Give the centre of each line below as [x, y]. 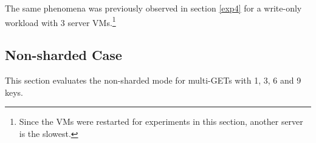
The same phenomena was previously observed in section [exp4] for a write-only [153, 8]
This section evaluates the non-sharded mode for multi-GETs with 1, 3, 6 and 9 [153, 80]
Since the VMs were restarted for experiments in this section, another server [161, 121]
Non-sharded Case [64, 55]
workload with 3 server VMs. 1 [60, 21]
